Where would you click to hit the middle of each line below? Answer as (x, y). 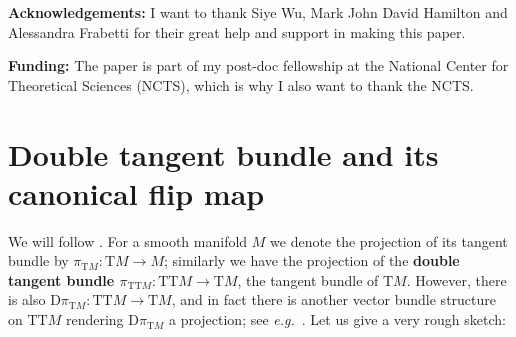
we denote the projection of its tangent (389, 240)
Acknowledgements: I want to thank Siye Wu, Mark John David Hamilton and (258, 12)
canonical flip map (136, 192)
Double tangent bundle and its (223, 153)
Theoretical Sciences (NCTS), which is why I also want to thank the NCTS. (241, 84)
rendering (94, 319)
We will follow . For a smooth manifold (128, 240)
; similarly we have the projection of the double (311, 260)
